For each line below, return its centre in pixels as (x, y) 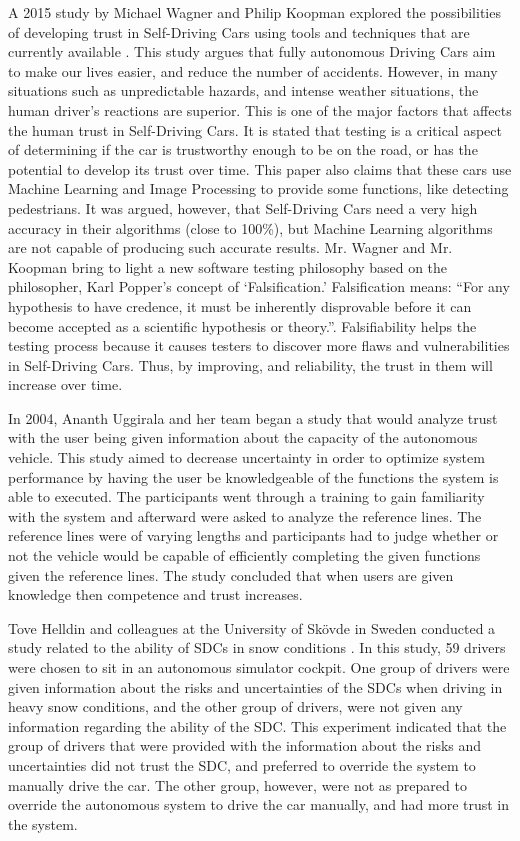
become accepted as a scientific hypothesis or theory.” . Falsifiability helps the (242, 325)
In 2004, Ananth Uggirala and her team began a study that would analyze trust (253, 417)
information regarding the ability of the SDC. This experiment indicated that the (257, 725)
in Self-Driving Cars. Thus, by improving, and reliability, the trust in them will (250, 364)
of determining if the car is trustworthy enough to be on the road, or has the (243, 149)
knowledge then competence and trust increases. (155, 594)
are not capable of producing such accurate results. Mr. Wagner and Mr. (230, 247)
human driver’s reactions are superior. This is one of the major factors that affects (260, 109)
